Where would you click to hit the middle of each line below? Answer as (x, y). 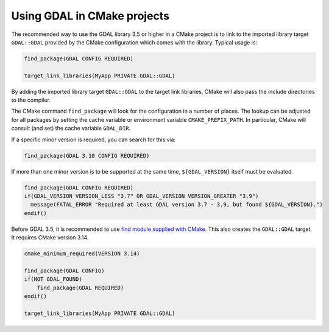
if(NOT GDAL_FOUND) (53, 279)
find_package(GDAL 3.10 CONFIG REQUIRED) (87, 156)
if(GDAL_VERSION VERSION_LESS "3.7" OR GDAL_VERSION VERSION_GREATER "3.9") (141, 196)
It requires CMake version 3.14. (50, 238)
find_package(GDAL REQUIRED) (80, 288)
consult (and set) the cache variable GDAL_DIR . (71, 129)
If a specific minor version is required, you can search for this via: (94, 140)
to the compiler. (31, 100)
